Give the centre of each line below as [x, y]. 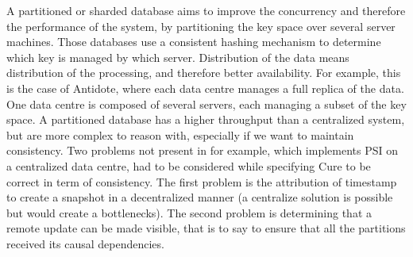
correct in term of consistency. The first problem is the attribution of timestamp [202, 181]
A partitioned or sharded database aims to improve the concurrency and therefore [206, 10]
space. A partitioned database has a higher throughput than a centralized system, [206, 119]
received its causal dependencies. [85, 243]
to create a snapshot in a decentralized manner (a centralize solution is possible [200, 197]
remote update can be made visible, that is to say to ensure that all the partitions [206, 228]
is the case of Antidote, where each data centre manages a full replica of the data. [205, 88]
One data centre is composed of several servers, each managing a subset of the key [206, 104]
